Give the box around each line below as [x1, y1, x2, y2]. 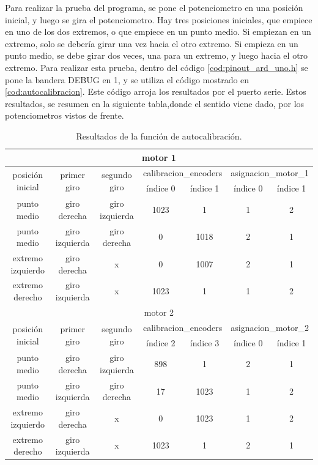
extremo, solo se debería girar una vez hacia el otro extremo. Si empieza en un [5, 37, 298, 50]
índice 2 [146, 336, 176, 349]
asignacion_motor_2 [231, 321, 309, 333]
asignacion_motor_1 [231, 166, 309, 179]
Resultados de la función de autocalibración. [76, 129, 242, 142]
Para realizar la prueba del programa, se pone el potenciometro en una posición [5, 1, 303, 13]
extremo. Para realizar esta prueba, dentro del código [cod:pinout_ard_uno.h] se [5, 61, 308, 73]
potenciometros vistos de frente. [5, 109, 124, 122]
